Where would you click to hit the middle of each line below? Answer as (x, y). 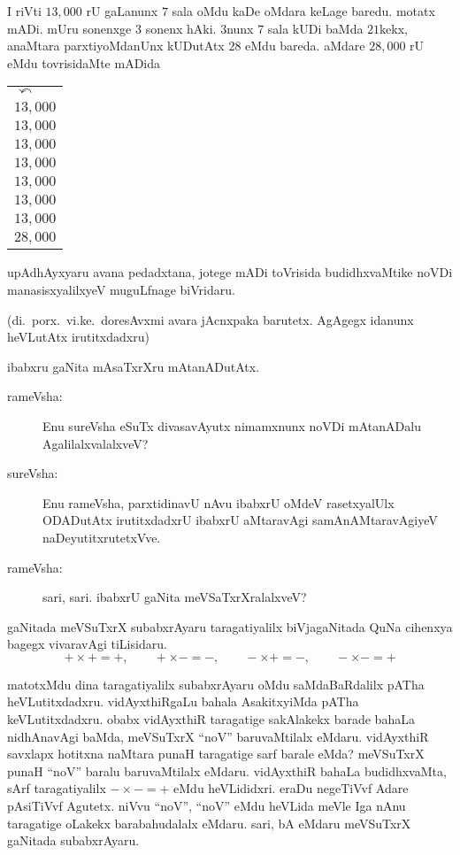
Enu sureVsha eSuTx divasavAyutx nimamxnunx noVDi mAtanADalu (232, 425)
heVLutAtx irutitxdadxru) (78, 337)
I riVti (24, 11)
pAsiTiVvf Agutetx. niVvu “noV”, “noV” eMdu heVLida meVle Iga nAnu (207, 806)
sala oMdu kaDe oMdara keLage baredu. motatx (303, 11)
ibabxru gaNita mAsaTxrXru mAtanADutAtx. (134, 366)
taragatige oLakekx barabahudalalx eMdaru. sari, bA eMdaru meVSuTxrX (209, 823)
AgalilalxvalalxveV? (96, 443)
